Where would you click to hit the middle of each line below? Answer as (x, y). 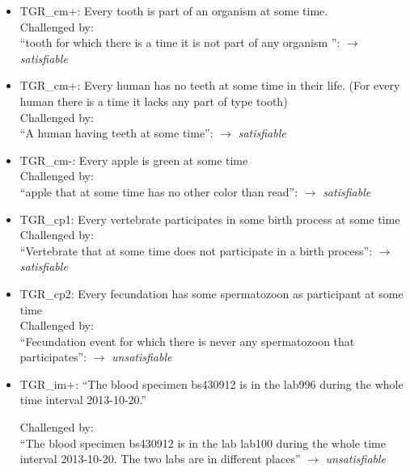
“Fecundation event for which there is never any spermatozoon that (187, 341)
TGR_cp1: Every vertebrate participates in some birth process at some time (210, 219)
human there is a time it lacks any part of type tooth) (154, 101)
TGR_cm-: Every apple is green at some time (134, 160)
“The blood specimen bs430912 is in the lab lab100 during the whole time (203, 442)
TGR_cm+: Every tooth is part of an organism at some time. (174, 11)
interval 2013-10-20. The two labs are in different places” (160, 459)
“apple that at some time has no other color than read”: (159, 191)
